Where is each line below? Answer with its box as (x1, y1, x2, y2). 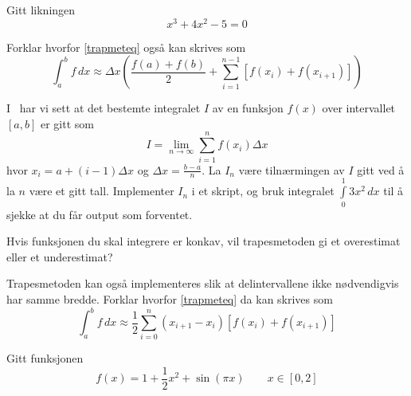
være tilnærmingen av (238, 161, 345, 178)
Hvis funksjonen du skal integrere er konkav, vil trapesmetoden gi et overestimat (6, 233, 401, 249)
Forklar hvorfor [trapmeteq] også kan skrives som (6, 38, 246, 55)
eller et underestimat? (6, 248, 113, 265)
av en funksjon (212, 100, 284, 116)
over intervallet (322, 100, 396, 116)
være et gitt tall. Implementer (29, 182, 174, 199)
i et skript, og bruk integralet (191, 182, 335, 199)
